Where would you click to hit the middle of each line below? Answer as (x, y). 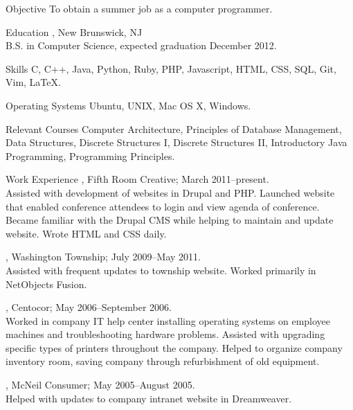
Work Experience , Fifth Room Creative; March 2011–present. (137, 179)
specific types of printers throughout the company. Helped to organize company (174, 347)
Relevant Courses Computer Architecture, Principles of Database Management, (174, 128)
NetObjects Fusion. (46, 284)
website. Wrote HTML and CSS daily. (86, 233)
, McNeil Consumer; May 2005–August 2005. (100, 385)
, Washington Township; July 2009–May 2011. (103, 257)
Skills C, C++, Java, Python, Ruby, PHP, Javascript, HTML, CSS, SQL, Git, (171, 68)
